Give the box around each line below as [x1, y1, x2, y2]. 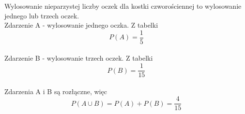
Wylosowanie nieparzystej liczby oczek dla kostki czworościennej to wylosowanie [4, 1, 242, 11]
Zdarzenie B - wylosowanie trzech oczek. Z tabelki [4, 53, 153, 63]
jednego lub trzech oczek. [4, 10, 79, 20]
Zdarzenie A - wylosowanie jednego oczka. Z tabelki [4, 20, 158, 30]
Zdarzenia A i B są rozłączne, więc [4, 86, 107, 96]
